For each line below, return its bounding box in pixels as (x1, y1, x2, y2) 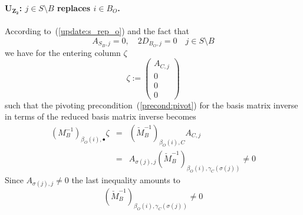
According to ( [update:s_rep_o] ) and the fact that (5, 25, 189, 37)
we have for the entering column (5, 46, 121, 58)
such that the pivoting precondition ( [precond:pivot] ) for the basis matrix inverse (5, 98, 298, 111)
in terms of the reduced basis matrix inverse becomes (5, 110, 196, 123)
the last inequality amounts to (71, 173, 180, 186)
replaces (57, 1, 91, 14)
